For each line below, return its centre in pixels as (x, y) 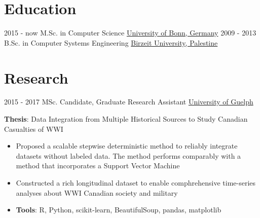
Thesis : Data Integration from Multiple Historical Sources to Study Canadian (126, 119)
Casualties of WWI (34, 129)
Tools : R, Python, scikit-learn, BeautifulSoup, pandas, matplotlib (119, 210)
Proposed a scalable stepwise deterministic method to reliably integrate (127, 146)
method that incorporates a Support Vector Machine (98, 166)
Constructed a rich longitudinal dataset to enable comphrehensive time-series (136, 183)
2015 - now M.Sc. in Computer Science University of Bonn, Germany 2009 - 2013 (130, 33)
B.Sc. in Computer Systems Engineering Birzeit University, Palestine (111, 42)
